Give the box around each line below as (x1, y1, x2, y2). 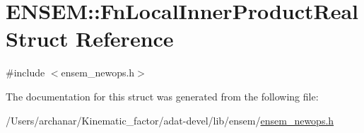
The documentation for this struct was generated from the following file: (6, 88, 319, 103)
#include (6, 65, 45, 80)
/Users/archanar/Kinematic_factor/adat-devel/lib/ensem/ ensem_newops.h (6, 112, 334, 127)
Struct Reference (6, 24, 174, 53)
